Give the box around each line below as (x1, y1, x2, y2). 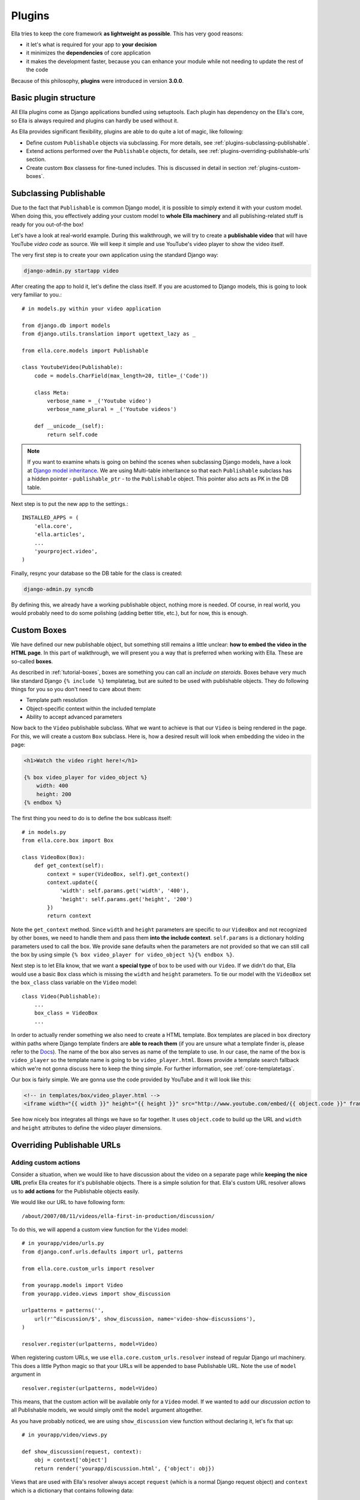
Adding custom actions (11, 1158, 80, 1166)
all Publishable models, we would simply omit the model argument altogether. (11, 1406, 203, 1414)
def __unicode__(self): (34, 423, 104, 430)
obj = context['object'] (34, 1457, 107, 1463)
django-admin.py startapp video (23, 267, 119, 274)
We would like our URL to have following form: (11, 1199, 125, 1206)
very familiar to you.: (11, 291, 62, 298)
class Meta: (34, 389, 70, 396)
